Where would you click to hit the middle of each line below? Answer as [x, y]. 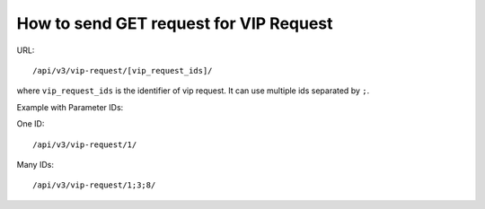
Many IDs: [35, 164]
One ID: [31, 124]
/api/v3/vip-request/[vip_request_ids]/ [123, 70]
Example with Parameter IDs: [70, 107]
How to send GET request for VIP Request [175, 23]
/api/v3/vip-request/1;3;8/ [94, 185]
